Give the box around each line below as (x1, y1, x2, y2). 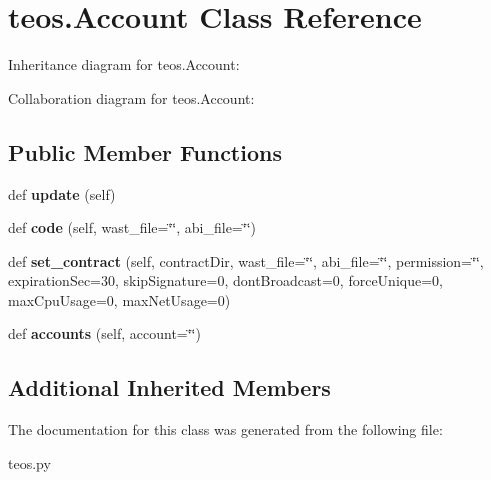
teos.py (8, 452, 51, 473)
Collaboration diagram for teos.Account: (8, 87, 255, 108)
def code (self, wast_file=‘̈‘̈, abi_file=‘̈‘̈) (8, 217, 256, 238)
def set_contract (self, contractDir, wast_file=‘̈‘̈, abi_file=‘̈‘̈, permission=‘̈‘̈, (8, 250, 484, 271)
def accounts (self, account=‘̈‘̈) (8, 323, 201, 344)
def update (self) (8, 183, 116, 204)
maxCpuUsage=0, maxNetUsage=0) (8, 289, 231, 310)
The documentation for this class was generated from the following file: (8, 419, 443, 440)
